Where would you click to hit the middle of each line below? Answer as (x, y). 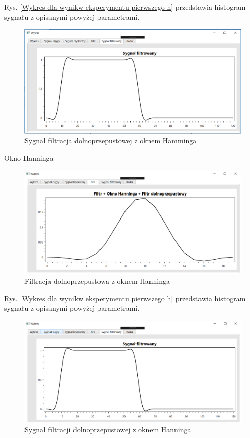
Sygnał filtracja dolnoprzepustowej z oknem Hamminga (111, 141)
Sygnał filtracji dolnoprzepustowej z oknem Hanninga (108, 429)
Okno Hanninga (29, 157)
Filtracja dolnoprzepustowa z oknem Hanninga (97, 281)
